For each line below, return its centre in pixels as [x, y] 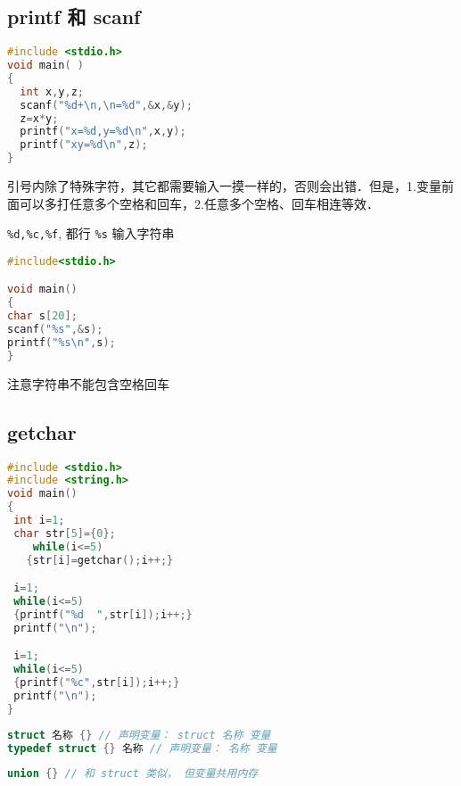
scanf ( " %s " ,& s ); [55, 330]
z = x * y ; [39, 118]
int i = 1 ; [39, 520]
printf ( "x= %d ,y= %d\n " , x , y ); [103, 132]
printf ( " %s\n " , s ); [62, 342]
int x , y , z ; [52, 91]
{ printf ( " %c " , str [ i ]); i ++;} [97, 683]
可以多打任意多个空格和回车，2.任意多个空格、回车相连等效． [199, 203]
